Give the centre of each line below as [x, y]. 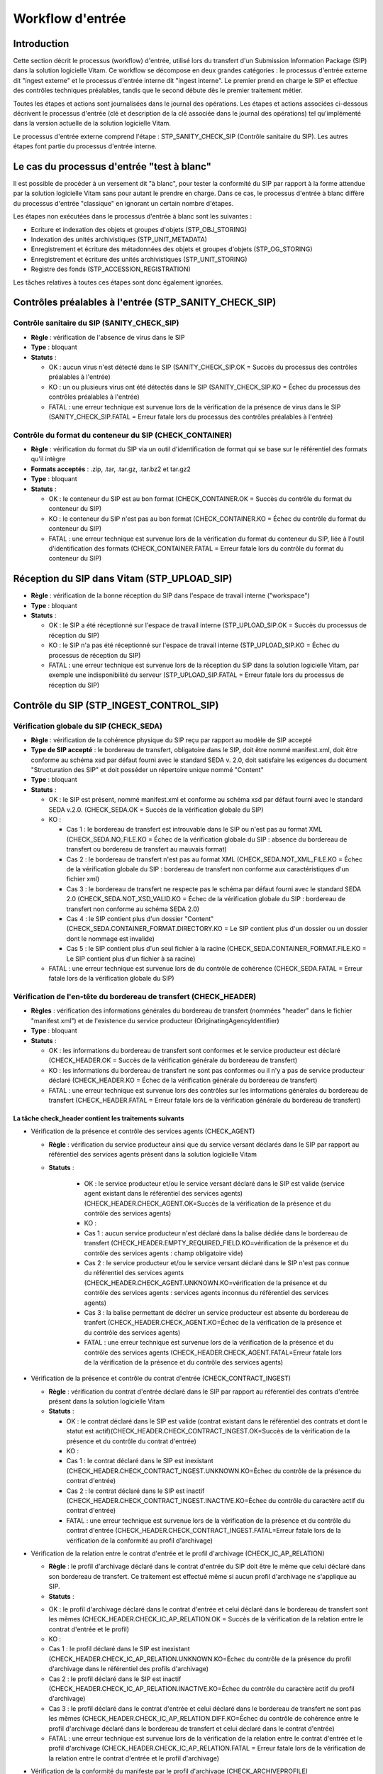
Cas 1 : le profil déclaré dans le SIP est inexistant [120, 1649]
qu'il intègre [48, 459]
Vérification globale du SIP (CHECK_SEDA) [88, 726]
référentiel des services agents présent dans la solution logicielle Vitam [152, 1155]
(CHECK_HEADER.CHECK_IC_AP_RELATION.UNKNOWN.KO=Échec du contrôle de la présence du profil [200, 1659]
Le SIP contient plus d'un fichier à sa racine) [131, 959]
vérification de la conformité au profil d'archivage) [139, 1541]
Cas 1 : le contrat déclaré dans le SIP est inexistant [140, 1461]
